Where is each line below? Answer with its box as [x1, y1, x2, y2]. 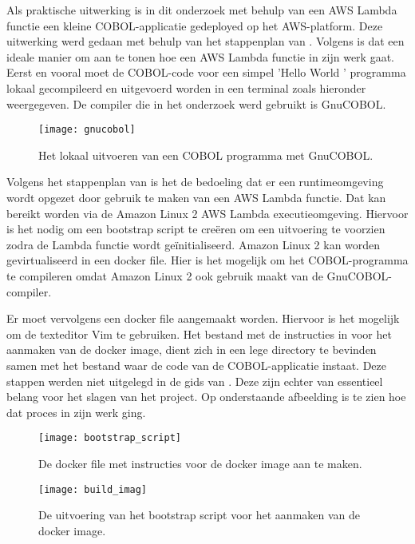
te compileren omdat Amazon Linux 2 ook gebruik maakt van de [6, 267, 323, 284]
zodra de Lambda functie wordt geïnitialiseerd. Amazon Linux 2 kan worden [6, 236, 381, 252]
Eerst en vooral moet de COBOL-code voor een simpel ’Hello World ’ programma [6, 64, 406, 81]
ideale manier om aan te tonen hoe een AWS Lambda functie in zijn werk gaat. [6, 48, 394, 65]
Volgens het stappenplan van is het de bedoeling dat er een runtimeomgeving [6, 173, 384, 190]
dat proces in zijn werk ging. [6, 403, 146, 420]
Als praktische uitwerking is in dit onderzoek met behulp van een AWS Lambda [6, 2, 397, 18]
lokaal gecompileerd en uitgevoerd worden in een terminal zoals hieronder [6, 79, 366, 96]
